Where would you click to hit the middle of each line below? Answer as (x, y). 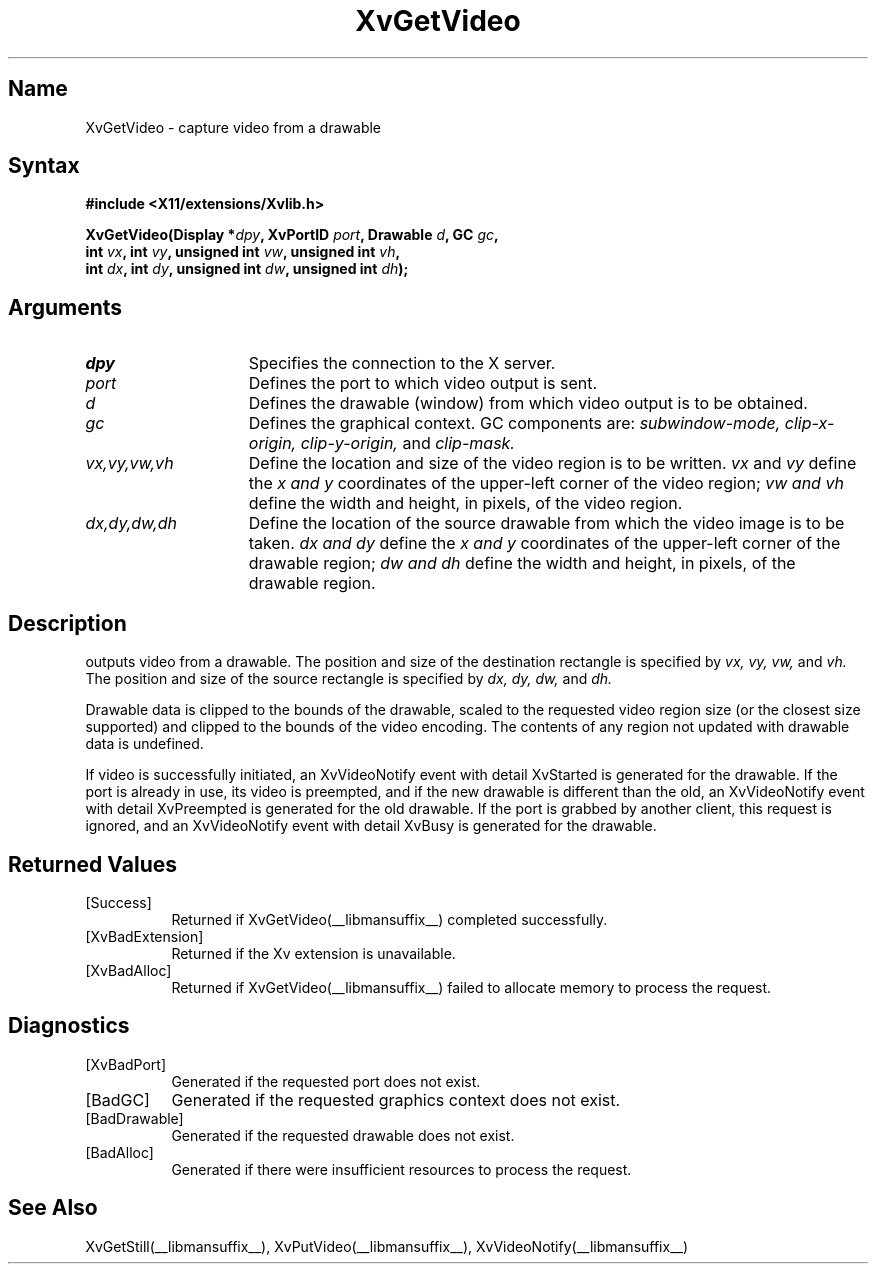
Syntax (44, 166)
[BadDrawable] (134, 1118)
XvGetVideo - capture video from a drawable (233, 127)
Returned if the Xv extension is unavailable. (313, 953)
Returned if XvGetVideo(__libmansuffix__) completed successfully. (389, 919)
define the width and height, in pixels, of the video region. (465, 503)
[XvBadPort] (126, 1064)
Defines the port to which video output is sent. (423, 383)
